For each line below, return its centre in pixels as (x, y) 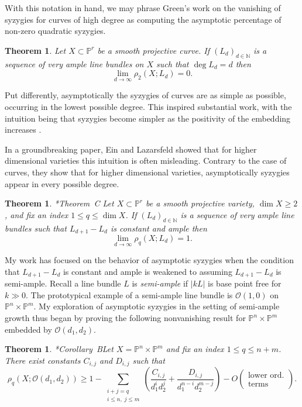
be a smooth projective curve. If (154, 50)
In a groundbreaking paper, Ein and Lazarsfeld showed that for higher (131, 149)
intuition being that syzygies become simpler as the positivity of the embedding (148, 118)
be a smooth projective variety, (200, 203)
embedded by (28, 329)
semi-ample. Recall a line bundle (63, 283)
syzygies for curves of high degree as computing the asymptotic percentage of (143, 19)
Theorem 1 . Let (35, 50)
